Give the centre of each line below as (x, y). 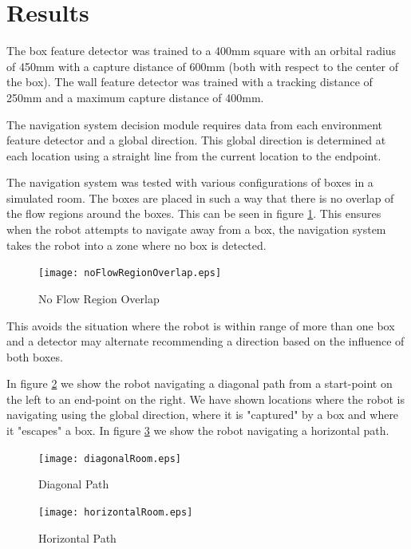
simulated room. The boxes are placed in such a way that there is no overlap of (200, 197)
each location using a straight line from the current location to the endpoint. (194, 155)
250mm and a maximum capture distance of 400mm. (135, 97)
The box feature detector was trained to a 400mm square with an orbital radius (202, 51)
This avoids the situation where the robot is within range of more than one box (201, 325)
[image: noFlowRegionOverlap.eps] (130, 273)
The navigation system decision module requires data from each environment (195, 124)
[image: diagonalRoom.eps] (110, 458)
